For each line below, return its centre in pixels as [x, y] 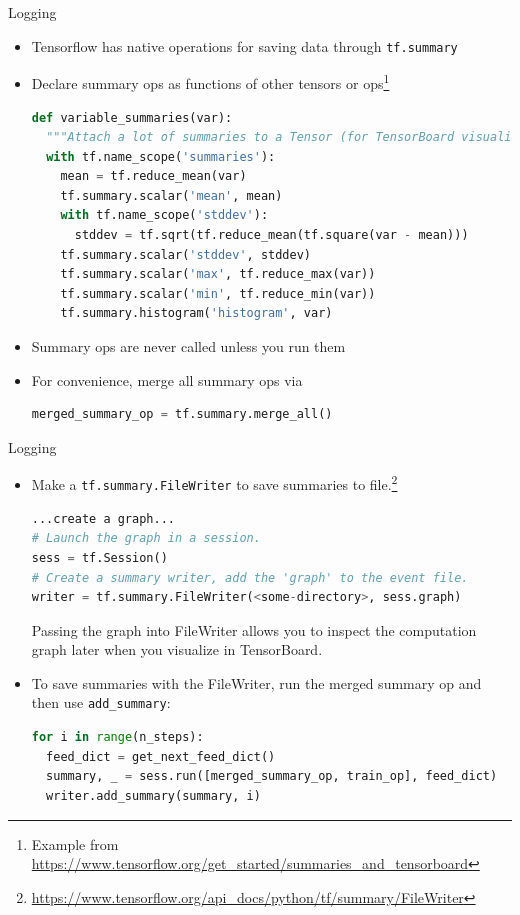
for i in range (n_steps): [117, 737]
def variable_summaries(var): [132, 117]
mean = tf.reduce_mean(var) [153, 176]
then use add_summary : [101, 702]
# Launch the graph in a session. [146, 538]
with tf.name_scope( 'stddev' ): [164, 215]
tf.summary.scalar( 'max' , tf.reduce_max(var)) [218, 274]
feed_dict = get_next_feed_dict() [161, 756]
